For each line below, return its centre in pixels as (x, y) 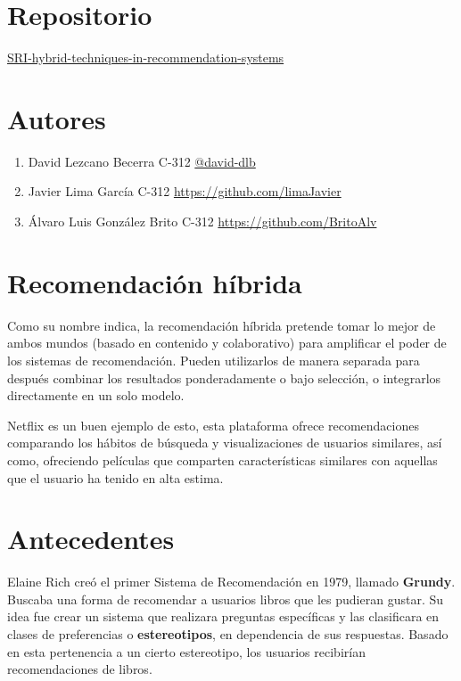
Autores (57, 118)
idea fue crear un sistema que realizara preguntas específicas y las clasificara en (223, 616)
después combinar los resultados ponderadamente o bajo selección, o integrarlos (224, 377)
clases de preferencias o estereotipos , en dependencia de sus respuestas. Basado (228, 634)
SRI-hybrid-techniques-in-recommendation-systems (146, 57)
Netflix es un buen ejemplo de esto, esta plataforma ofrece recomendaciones (213, 425)
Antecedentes (91, 539)
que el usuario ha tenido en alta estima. (115, 477)
